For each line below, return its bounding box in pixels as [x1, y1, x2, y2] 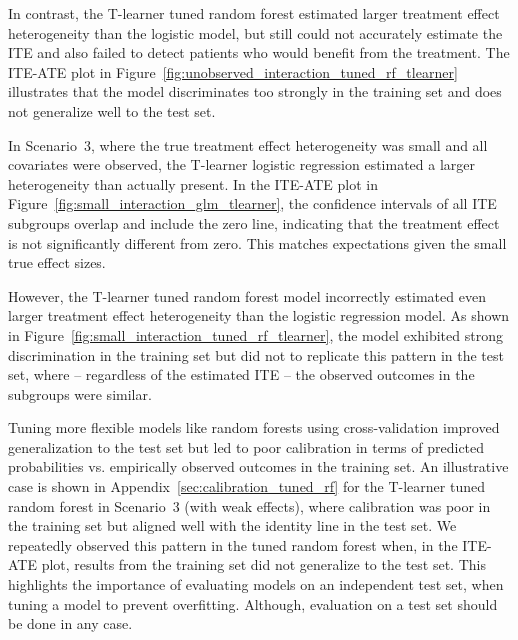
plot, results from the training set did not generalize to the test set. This [41, 554, 486, 575]
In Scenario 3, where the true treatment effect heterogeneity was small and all [8, 134, 488, 155]
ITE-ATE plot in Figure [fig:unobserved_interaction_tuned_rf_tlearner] [8, 61, 458, 82]
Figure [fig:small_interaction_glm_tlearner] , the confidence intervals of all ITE [8, 193, 497, 214]
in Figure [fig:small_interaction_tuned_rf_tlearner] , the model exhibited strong [8, 324, 503, 345]
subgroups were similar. [8, 383, 152, 404]
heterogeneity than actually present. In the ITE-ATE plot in [8, 173, 379, 194]
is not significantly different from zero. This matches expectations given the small [8, 232, 507, 253]
